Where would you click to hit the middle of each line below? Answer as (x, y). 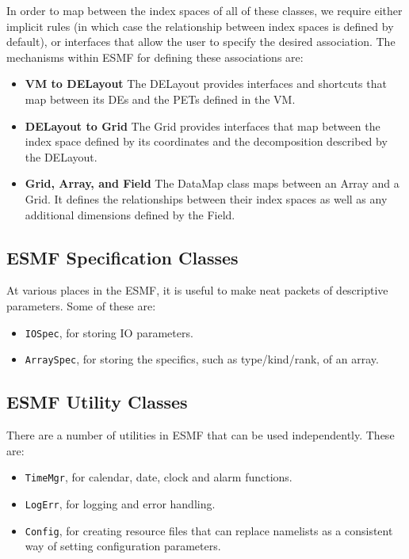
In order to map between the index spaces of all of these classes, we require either (204, 10)
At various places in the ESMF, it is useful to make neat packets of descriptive (197, 290)
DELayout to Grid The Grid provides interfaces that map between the (203, 125)
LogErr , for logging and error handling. (120, 503)
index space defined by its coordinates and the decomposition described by (206, 141)
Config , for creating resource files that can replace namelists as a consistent (209, 530)
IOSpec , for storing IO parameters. (109, 332)
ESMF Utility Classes (97, 402)
